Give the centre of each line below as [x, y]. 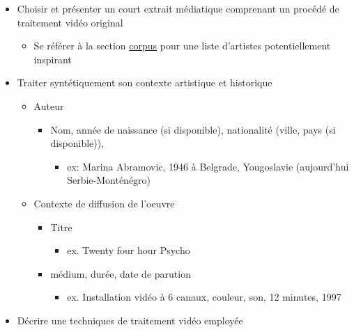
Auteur [49, 105]
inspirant [53, 59]
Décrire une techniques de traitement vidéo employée [130, 320]
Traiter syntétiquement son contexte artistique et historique [145, 82]
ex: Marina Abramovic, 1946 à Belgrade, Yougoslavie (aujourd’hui [208, 166]
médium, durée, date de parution [121, 273]
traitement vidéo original [70, 22]
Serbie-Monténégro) [109, 180]
